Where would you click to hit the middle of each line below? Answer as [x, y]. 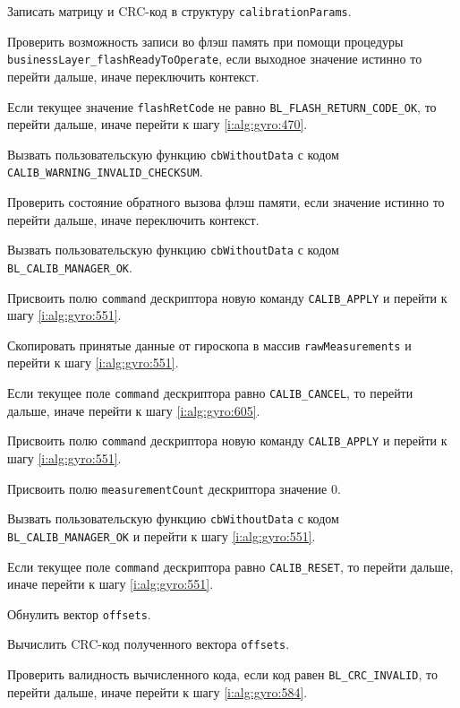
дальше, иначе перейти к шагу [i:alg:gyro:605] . [134, 410]
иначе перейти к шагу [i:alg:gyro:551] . [111, 584]
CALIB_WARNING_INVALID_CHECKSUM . [105, 172]
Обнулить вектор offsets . [79, 613]
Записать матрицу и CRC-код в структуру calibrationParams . [179, 11]
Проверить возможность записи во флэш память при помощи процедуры [205, 41]
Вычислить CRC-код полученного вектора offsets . [149, 644]
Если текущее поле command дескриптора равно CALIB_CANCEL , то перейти [210, 393]
